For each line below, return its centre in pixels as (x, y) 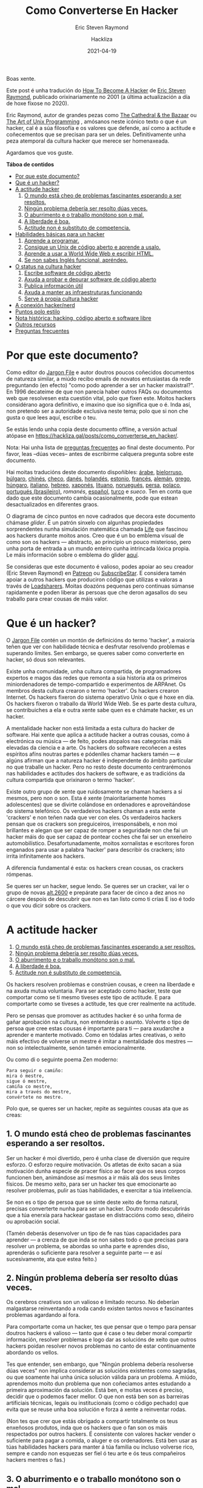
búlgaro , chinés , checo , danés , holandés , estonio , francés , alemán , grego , (99, 478)
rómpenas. (20, 874)
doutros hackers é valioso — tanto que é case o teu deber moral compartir (99, 1333)
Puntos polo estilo (38, 311)
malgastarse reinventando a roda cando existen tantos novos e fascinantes (100, 1308)
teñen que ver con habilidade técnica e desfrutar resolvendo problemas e (98, 647)
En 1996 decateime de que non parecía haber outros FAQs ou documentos (99, 392)
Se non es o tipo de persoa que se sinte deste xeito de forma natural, (92, 1202)
